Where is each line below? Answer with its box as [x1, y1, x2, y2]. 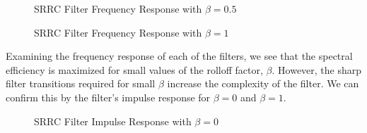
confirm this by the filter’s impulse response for [6, 89, 211, 104]
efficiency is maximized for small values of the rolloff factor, [6, 62, 263, 77]
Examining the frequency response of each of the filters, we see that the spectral [6, 49, 353, 63]
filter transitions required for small [6, 76, 156, 91]
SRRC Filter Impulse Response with [34, 113, 192, 128]
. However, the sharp [272, 62, 362, 77]
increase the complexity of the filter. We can [167, 76, 359, 91]
